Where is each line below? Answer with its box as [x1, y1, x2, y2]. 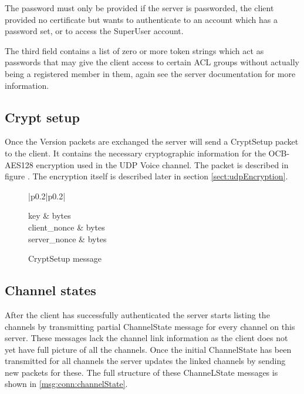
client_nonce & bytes [28, 221, 105, 233]
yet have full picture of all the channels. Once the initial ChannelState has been [5, 343, 292, 355]
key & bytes [28, 209, 71, 222]
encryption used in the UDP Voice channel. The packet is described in [36, 158, 289, 171]
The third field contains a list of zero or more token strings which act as [5, 44, 264, 56]
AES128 [5, 158, 33, 171]
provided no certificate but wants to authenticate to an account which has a [5, 13, 278, 25]
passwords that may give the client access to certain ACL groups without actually [5, 56, 299, 68]
